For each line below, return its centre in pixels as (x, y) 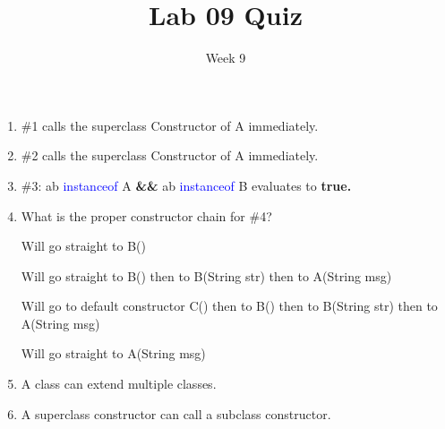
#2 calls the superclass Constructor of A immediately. (170, 155)
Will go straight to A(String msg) (113, 353)
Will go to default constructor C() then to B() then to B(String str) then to (229, 306)
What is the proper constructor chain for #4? (146, 215)
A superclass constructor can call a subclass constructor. (176, 413)
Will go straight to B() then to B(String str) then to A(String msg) (206, 275)
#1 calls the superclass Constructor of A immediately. (170, 125)
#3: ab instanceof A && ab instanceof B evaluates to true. (186, 185)
